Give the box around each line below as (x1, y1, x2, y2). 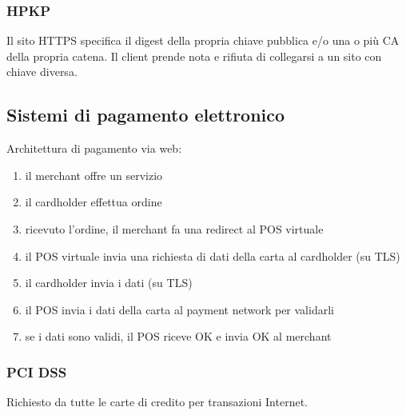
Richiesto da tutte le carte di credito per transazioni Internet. (6, 393, 308, 410)
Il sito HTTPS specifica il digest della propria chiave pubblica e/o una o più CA (6, 32, 400, 49)
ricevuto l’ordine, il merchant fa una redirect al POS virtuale (25, 220, 324, 237)
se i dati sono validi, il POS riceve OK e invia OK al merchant (25, 328, 332, 345)
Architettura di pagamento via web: (6, 140, 182, 157)
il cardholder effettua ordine (25, 194, 162, 210)
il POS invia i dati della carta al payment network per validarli (25, 301, 334, 317)
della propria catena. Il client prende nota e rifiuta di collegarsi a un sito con (6, 47, 382, 64)
